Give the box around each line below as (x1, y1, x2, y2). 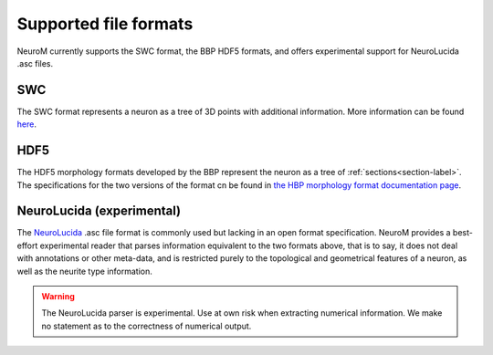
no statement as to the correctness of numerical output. (41, 320, 252, 331)
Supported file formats (16, 14, 194, 34)
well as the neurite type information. (16, 266, 152, 277)
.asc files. (16, 57, 54, 68)
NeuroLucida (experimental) (16, 204, 182, 219)
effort (16, 240, 38, 251)
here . (16, 119, 37, 130)
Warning (41, 291, 75, 301)
